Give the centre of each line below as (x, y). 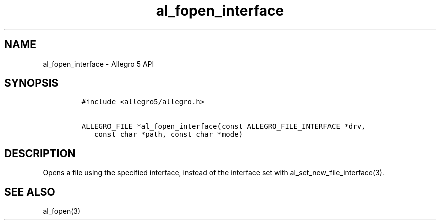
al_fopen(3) (62, 211)
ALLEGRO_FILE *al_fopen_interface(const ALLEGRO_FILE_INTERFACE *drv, (224, 126)
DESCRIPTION (40, 153)
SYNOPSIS (31, 83)
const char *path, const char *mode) (169, 134)
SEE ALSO (30, 192)
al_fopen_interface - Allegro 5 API (98, 64)
